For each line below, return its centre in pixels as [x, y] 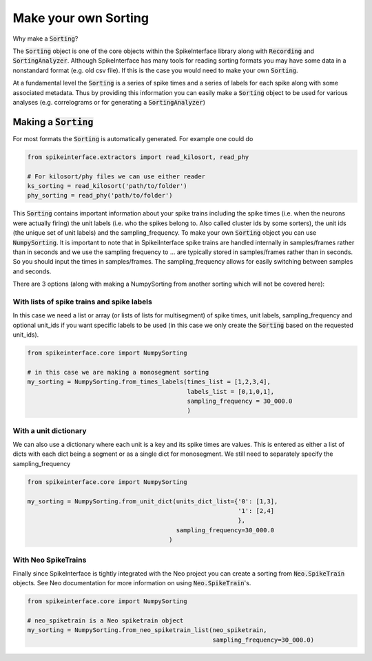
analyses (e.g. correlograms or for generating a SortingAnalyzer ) [109, 102]
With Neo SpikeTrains [50, 560]
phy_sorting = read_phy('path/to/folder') [100, 196]
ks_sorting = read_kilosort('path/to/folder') [107, 186]
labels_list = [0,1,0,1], [231, 391]
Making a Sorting [53, 122]
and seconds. [32, 271]
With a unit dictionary [50, 430]
